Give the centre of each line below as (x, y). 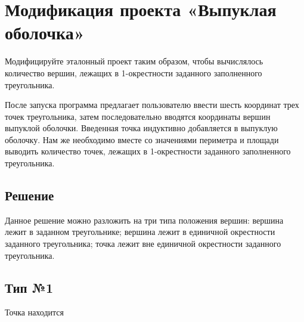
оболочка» (45, 32)
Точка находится (34, 312)
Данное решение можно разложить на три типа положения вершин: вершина (144, 220)
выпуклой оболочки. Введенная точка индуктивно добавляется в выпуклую (141, 128)
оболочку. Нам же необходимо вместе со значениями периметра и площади (142, 139)
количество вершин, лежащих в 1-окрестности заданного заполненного (134, 72)
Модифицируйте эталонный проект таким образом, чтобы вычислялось (134, 61)
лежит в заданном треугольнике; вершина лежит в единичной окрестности (140, 232)
